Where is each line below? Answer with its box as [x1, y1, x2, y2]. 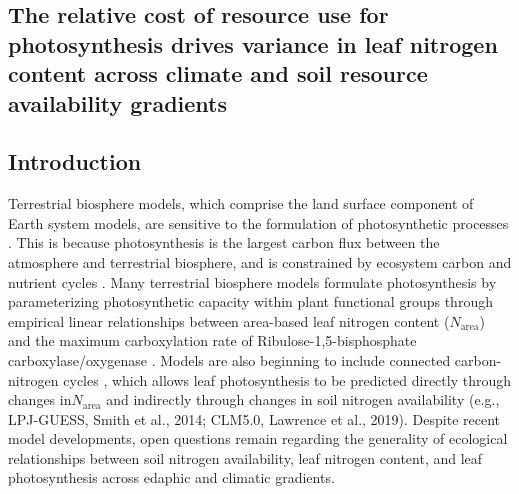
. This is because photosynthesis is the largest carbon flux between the [8, 232, 440, 253]
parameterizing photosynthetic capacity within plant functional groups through [8, 291, 493, 312]
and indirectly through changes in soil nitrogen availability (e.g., [106, 389, 500, 410]
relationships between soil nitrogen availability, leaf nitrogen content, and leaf [8, 447, 483, 468]
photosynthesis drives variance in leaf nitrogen [8, 28, 498, 59]
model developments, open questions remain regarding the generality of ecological [8, 428, 508, 449]
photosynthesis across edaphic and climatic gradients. [8, 467, 335, 488]
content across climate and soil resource [8, 58, 428, 89]
